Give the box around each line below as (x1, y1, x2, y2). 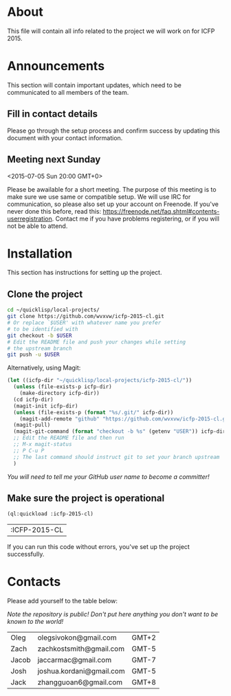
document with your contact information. (7, 133, 123, 142)
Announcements (7, 58, 105, 74)
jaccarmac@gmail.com (37, 655, 112, 665)
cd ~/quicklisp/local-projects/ (7, 306, 100, 313)
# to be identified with (7, 326, 78, 333)
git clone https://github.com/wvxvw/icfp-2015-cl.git (7, 313, 165, 320)
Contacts (7, 574, 61, 590)
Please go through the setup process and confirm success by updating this (7, 126, 220, 135)
